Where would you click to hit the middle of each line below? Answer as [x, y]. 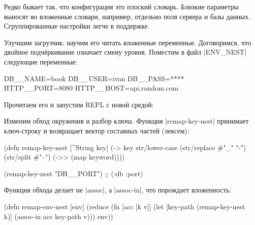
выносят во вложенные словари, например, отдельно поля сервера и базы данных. [127, 16]
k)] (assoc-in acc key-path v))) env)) [59, 216]
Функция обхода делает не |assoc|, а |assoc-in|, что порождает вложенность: [118, 190]
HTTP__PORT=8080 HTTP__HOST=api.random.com [91, 88]
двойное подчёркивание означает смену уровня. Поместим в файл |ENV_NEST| [125, 52]
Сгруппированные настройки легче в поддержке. [77, 26]
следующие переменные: [41, 61]
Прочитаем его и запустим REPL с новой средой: [79, 104]
